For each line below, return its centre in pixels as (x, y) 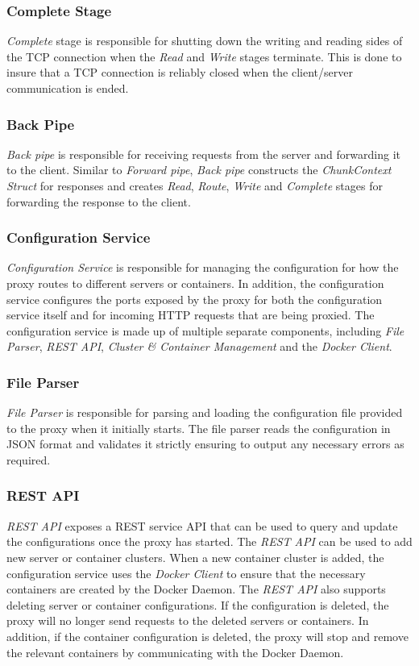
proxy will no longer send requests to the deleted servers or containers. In (188, 620)
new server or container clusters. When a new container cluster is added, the (195, 557)
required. (29, 459)
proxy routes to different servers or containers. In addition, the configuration (195, 283)
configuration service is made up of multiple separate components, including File (205, 330)
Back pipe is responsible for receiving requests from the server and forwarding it (203, 154)
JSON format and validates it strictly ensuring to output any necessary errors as (205, 444)
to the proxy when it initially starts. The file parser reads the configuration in (199, 428)
